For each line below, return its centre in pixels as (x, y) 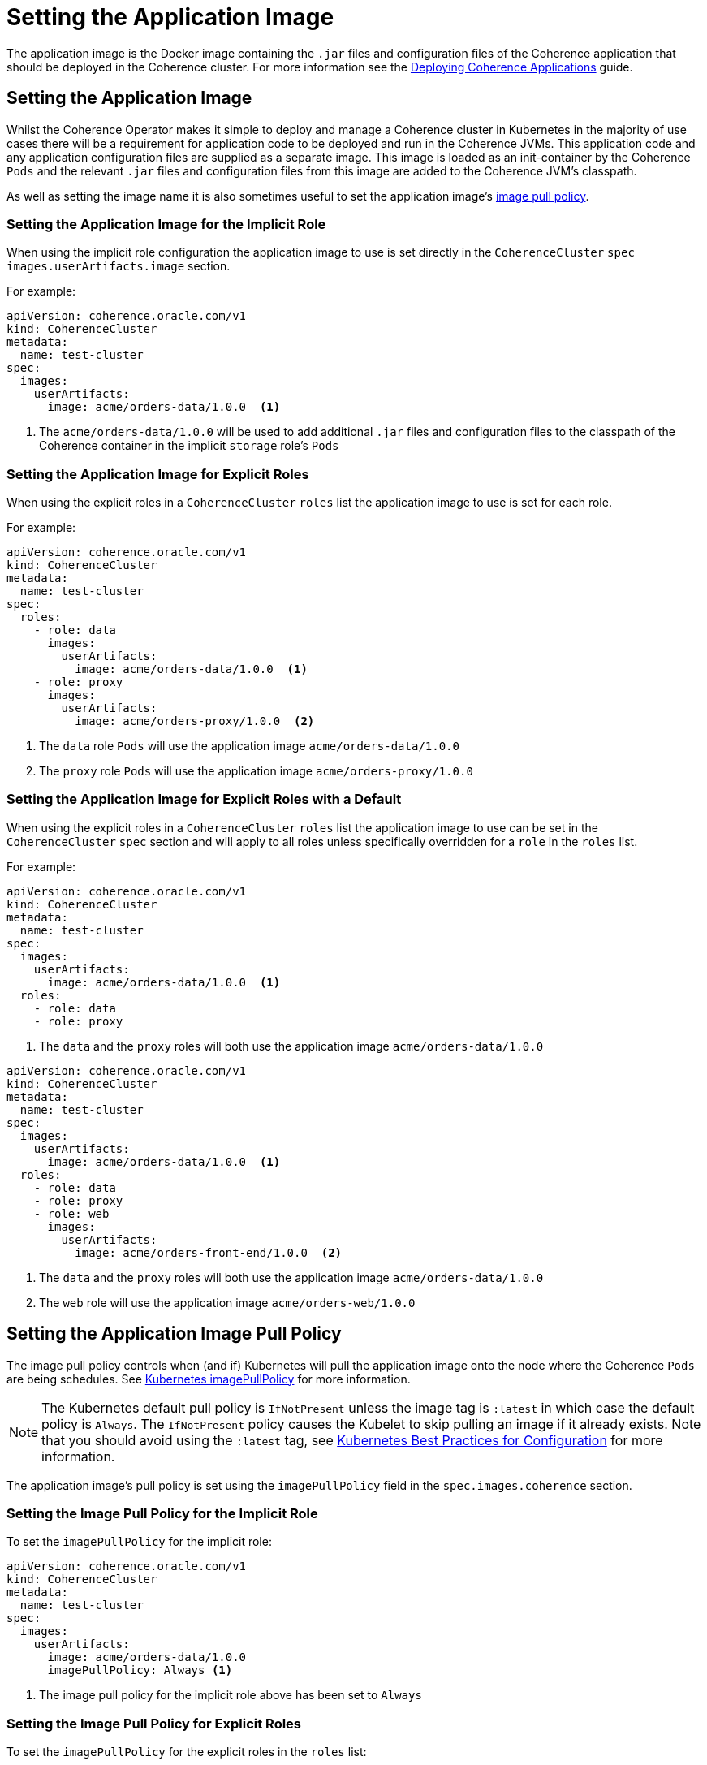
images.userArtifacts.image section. (119, 266)
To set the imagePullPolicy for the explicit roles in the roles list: (187, 1752)
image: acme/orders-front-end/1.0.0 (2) (209, 1252)
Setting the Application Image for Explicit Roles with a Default (204, 799)
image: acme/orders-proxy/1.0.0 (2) (195, 721)
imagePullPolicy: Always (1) (140, 1670)
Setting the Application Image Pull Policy (174, 1334)
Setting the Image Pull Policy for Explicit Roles (154, 1723)
